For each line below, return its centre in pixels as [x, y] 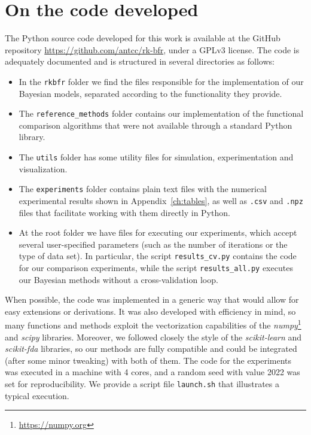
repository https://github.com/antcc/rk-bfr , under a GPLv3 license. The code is [152, 49]
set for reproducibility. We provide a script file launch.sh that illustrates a [142, 384]
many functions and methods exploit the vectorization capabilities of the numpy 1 [153, 324]
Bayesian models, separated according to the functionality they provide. [150, 93]
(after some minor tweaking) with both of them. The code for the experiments [148, 360]
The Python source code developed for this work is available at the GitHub [143, 38]
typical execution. [37, 395]
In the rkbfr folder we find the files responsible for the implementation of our [161, 81]
